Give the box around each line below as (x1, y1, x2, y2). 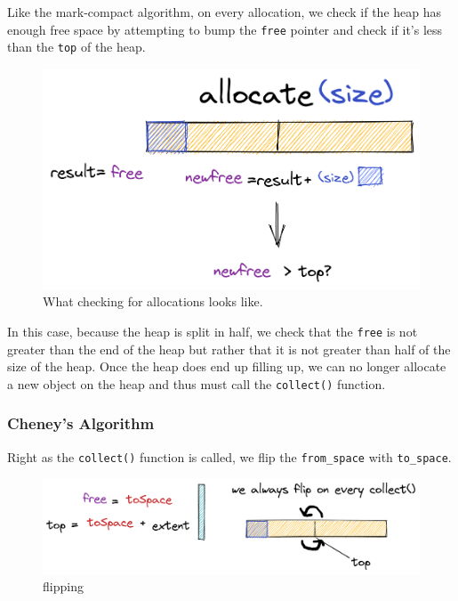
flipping (43, 577, 84, 596)
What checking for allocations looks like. (43, 292, 263, 311)
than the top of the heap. (7, 37, 146, 56)
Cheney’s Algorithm (7, 412, 155, 435)
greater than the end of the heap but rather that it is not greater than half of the (7, 339, 451, 358)
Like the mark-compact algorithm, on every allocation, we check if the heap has (7, 3, 442, 20)
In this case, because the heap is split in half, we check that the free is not (7, 321, 418, 340)
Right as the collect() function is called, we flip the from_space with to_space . (7, 447, 452, 466)
